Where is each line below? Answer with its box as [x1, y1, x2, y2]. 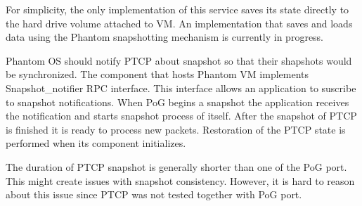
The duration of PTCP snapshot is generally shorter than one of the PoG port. [6, 159, 347, 174]
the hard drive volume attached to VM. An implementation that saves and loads [6, 15, 353, 30]
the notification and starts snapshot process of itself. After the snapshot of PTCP [6, 108, 357, 123]
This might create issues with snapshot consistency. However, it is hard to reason [6, 173, 355, 188]
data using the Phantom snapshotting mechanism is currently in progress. [6, 30, 324, 44]
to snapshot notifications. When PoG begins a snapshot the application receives [6, 94, 349, 109]
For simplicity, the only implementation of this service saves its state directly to [6, 2, 349, 16]
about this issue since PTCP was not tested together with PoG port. [6, 187, 302, 202]
